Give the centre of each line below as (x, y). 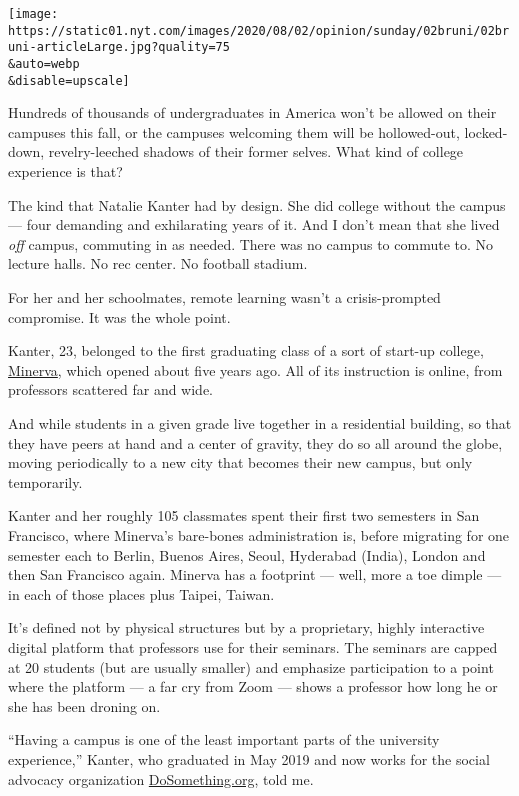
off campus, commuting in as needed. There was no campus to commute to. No (251, 243)
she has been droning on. (84, 705)
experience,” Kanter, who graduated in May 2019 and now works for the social (249, 758)
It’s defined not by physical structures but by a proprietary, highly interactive (246, 627)
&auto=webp (44, 63)
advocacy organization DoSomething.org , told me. (161, 778)
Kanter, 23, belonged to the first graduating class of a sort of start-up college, (246, 350)
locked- (486, 131)
